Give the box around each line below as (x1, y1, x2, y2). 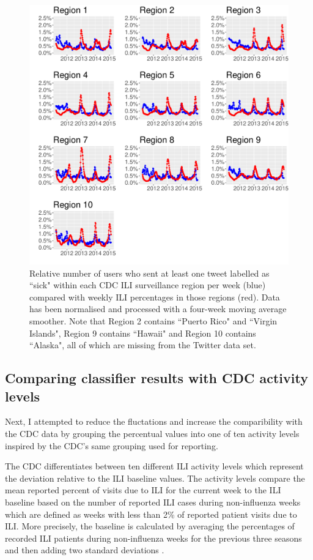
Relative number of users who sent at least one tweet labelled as (29, 266, 270, 279)
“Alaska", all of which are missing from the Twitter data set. (29, 338, 256, 351)
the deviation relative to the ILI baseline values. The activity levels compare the (5, 471, 305, 484)
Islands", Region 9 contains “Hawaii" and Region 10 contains (29, 326, 256, 339)
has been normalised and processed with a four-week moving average (29, 302, 287, 315)
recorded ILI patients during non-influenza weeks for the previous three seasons (5, 531, 302, 544)
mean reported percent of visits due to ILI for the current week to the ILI (5, 483, 281, 496)
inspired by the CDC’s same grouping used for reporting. (5, 439, 218, 452)
